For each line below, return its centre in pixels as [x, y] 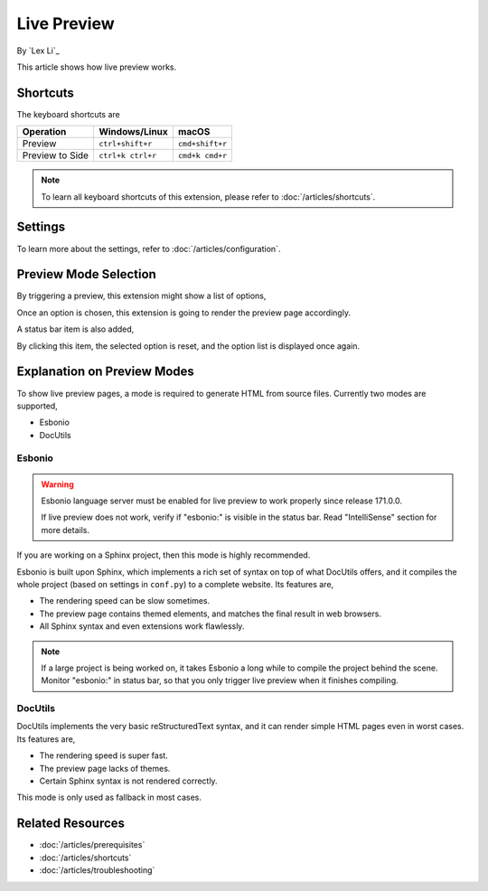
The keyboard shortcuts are [69, 114]
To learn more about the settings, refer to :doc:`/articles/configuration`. [149, 249]
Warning [57, 484]
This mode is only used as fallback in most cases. [109, 797]
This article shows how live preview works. [96, 67]
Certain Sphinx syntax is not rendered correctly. [128, 781]
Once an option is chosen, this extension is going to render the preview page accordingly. [184, 313]
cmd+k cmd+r [202, 155]
